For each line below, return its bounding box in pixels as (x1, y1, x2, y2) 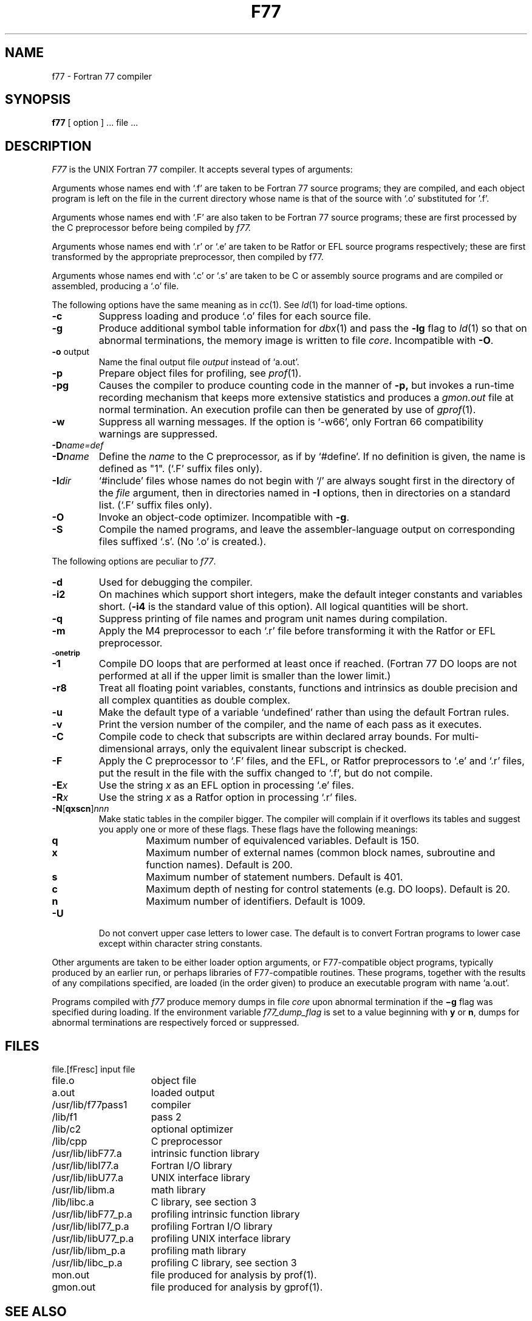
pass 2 (151, 1111, 182, 1124)
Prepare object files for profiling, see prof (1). (98, 367, 302, 380)
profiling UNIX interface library (151, 1232, 291, 1245)
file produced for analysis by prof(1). (151, 1269, 317, 1282)
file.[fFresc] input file (52, 1064, 135, 1075)
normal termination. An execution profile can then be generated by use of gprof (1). (98, 403, 476, 416)
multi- (452, 730, 479, 743)
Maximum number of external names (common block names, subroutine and (146, 846, 496, 859)
